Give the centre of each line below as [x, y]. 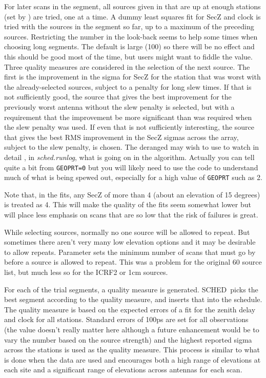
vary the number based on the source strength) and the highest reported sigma [128, 339]
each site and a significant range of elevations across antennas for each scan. [123, 370]
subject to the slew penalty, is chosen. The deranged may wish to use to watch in [132, 147]
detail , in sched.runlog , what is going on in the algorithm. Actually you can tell [129, 157]
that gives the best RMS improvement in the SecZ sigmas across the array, [121, 137]
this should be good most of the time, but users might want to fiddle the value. [128, 56]
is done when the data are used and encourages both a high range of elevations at [132, 359]
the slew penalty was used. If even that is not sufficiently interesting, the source [129, 127]
